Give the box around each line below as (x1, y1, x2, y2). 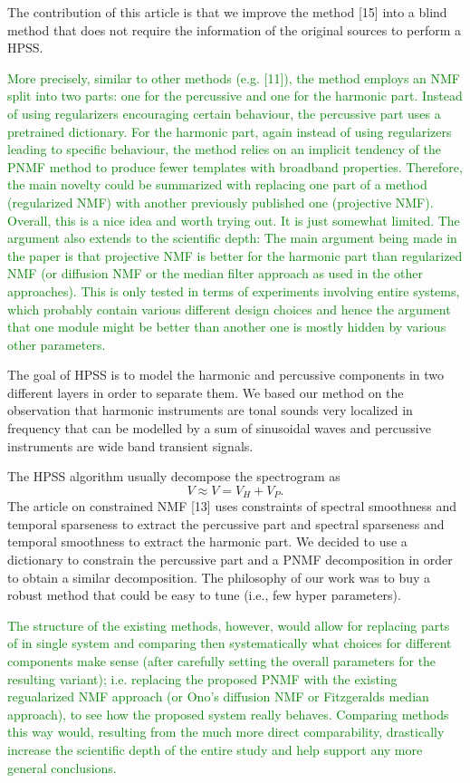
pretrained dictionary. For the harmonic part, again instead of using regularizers (7, 121, 452, 140)
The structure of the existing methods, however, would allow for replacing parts (7, 615, 450, 634)
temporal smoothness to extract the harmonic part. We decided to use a (7, 532, 408, 551)
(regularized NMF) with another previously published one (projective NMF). (7, 192, 434, 211)
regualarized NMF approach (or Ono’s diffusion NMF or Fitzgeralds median (7, 687, 429, 706)
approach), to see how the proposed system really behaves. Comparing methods (7, 704, 449, 723)
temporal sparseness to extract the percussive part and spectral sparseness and (7, 514, 445, 533)
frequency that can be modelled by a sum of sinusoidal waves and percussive (7, 419, 431, 438)
